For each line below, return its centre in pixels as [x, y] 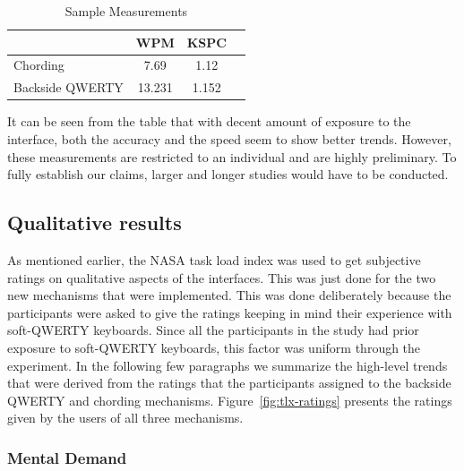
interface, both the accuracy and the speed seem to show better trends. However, [229, 138]
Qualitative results [95, 223]
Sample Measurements [126, 11]
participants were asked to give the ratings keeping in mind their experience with [230, 312]
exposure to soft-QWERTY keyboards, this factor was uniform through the [214, 347]
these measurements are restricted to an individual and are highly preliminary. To [232, 156]
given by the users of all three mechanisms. [125, 418]
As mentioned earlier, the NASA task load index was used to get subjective [214, 259]
